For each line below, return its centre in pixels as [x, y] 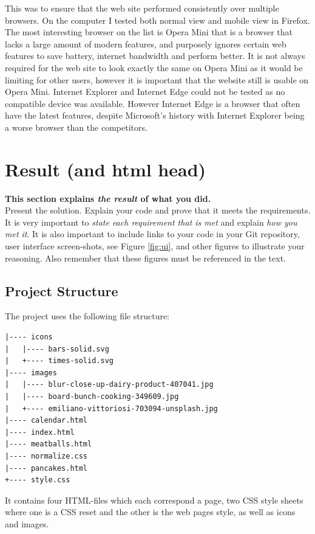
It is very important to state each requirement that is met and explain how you [151, 222]
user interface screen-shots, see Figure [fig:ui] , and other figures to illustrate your [155, 246]
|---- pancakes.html [46, 468]
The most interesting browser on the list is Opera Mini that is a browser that [149, 32]
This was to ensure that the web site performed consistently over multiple [142, 8]
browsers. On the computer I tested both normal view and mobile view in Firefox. [157, 20]
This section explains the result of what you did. [108, 198]
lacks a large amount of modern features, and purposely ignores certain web [146, 43]
